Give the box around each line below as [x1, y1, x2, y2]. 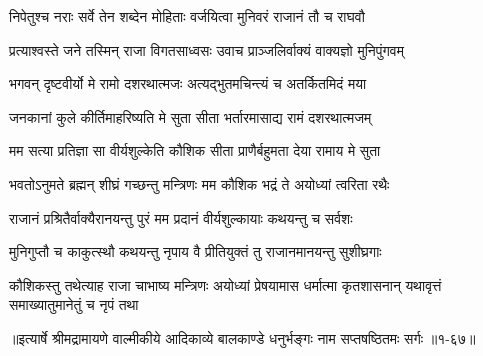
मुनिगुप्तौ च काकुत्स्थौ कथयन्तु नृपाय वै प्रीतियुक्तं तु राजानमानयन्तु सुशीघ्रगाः [9, 241, 382, 262]
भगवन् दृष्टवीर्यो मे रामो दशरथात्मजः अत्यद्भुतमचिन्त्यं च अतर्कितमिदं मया [9, 73, 367, 94]
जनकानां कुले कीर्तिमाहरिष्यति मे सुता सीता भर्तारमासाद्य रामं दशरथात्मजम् [9, 106, 372, 127]
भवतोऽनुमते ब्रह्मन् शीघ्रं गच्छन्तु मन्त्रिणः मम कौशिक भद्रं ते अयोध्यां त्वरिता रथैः [9, 173, 390, 194]
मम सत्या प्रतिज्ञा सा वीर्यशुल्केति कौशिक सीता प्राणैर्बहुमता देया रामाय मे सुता [9, 140, 381, 161]
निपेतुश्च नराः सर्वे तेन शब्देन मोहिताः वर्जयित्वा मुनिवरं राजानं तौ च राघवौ [9, 6, 365, 26]
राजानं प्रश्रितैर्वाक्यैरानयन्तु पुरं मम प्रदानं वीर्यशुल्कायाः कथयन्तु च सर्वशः [9, 207, 353, 228]
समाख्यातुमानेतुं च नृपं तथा [9, 294, 139, 315]
